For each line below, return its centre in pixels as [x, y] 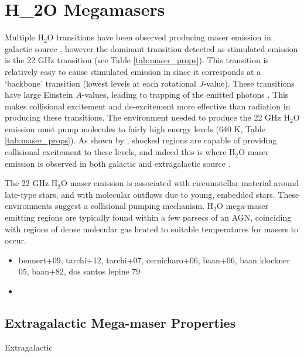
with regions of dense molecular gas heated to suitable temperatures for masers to [152, 229]
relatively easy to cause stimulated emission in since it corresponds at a [133, 71]
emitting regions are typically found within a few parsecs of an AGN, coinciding [148, 217]
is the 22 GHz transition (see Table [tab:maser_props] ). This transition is [137, 60]
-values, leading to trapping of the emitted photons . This [185, 95]
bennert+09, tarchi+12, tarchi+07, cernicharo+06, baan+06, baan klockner [154, 260]
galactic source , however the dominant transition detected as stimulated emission [151, 48]
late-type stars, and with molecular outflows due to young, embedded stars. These [152, 194]
